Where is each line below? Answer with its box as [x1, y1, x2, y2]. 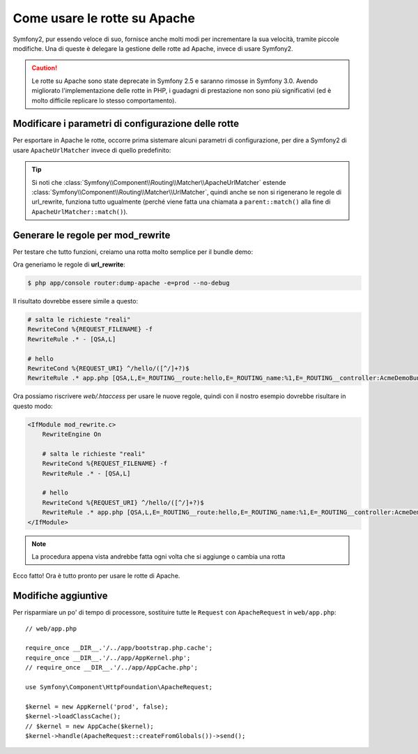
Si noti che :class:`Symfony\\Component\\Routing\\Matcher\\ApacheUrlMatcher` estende [31, 178, 286, 186]
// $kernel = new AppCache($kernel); [25, 722, 155, 730]
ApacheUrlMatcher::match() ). [31, 207, 128, 216]
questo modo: [13, 402, 53, 410]
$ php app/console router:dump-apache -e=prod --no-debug [27, 279, 230, 287]
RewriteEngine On [42, 430, 102, 439]
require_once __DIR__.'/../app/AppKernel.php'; [25, 654, 191, 662]
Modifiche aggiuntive [13, 590, 108, 602]
